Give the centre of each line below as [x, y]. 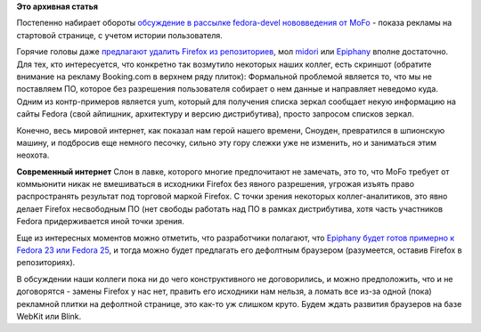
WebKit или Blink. [49, 316]
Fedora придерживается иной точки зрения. [100, 222]
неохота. [33, 155]
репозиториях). [46, 263]
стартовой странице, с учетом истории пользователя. [119, 35]
